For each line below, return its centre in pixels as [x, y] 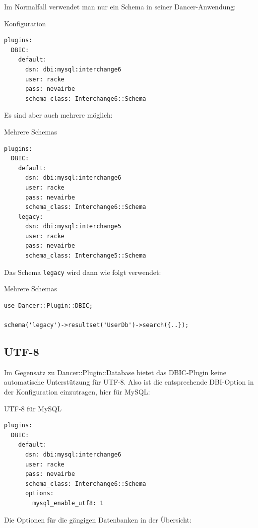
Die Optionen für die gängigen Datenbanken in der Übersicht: [98, 519]
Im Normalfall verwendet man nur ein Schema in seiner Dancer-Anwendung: [120, 6]
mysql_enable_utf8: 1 [68, 503]
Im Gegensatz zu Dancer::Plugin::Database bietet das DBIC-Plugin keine [115, 372]
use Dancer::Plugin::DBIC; [48, 305]
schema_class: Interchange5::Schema [86, 256]
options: [39, 494]
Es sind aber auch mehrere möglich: [58, 115]
